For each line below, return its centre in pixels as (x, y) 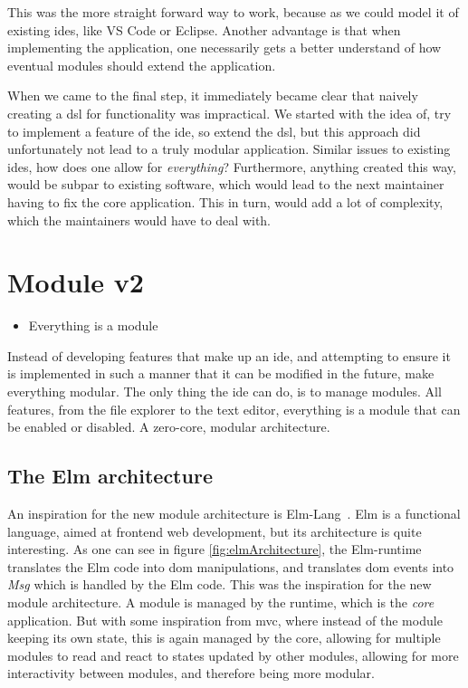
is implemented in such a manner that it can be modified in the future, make (221, 373)
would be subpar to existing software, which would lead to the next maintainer (226, 184)
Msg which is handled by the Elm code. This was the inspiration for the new (220, 584)
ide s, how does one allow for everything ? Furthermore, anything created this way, (232, 166)
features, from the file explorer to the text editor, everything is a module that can (234, 409)
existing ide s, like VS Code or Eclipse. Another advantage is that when (204, 29)
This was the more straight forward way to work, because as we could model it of (233, 12)
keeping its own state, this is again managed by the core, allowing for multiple (224, 638)
